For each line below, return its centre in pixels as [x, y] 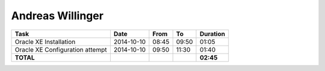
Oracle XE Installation [45, 42]
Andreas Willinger [57, 16]
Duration [212, 34]
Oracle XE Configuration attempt [61, 49]
